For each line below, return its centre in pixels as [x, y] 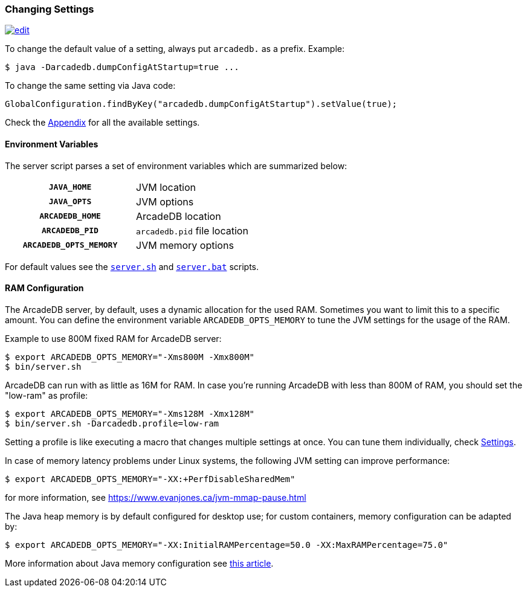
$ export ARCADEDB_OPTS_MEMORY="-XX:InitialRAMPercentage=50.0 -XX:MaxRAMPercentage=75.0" [227, 545]
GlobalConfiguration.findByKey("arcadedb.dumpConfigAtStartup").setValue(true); [201, 104]
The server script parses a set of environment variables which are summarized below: [176, 166]
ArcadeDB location [179, 216]
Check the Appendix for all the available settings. [102, 123]
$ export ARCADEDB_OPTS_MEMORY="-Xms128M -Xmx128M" [130, 413]
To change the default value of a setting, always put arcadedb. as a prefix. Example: [175, 49]
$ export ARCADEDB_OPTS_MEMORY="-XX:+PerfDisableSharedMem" [150, 479]
